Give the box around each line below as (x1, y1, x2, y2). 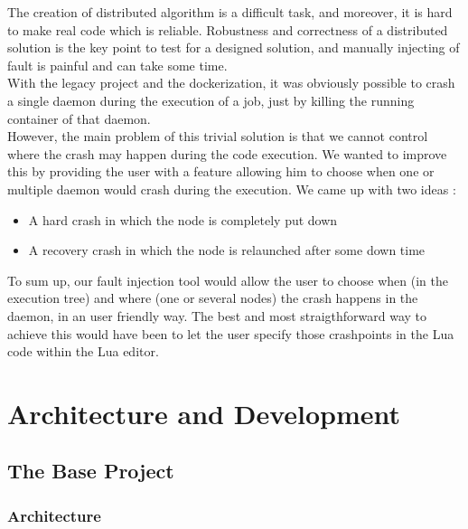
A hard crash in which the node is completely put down (28, 210, 338, 229)
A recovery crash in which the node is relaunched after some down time (28, 241, 426, 260)
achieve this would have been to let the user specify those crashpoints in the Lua (7, 324, 454, 343)
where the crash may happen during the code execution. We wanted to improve (7, 144, 447, 163)
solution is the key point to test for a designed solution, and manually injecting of (7, 38, 460, 57)
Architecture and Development (7, 394, 401, 431)
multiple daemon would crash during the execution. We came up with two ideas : (7, 179, 456, 198)
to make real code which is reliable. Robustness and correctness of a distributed (7, 20, 448, 39)
